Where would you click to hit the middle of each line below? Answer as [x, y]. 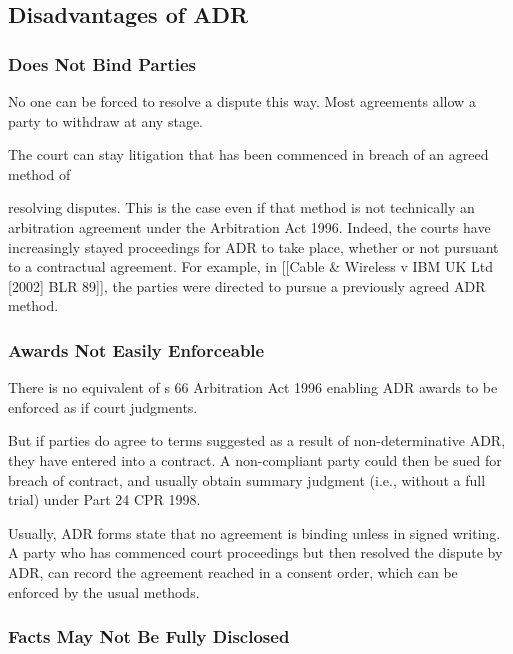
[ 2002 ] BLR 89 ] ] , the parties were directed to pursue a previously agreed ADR [247, 285]
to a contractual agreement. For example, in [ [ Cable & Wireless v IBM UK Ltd [251, 266]
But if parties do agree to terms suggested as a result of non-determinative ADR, [257, 440]
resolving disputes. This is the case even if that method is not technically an [241, 207]
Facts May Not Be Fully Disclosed [149, 636]
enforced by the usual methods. [104, 591]
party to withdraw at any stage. [105, 120]
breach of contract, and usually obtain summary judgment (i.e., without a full [247, 479]
